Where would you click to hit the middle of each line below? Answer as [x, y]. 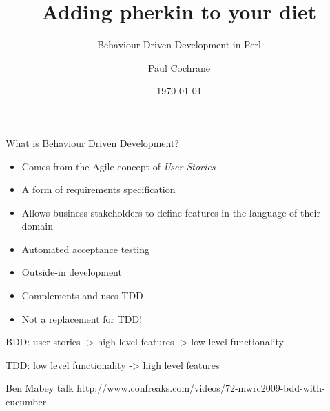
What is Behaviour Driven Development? [92, 142]
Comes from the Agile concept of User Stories [118, 166]
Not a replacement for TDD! [82, 318]
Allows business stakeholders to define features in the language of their [171, 212]
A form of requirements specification [99, 189]
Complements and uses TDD [82, 295]
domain [37, 226]
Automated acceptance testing [85, 249]
